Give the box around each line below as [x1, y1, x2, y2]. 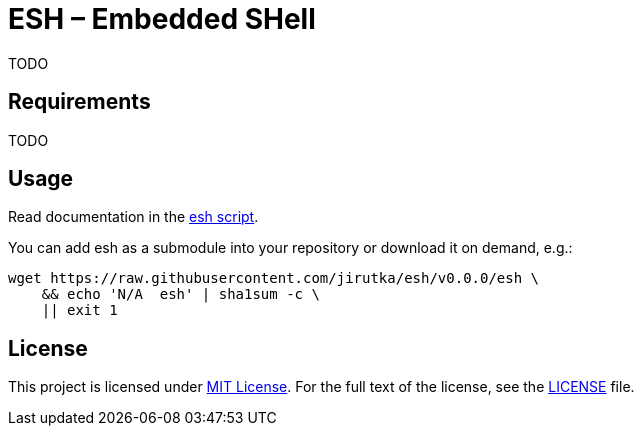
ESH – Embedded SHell [8, 2, 316, 36]
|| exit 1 [41, 302, 118, 319]
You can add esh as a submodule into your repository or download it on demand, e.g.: [8, 239, 573, 257]
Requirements [8, 89, 151, 115]
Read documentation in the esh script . [8, 208, 259, 226]
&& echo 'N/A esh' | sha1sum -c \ [41, 286, 320, 303]
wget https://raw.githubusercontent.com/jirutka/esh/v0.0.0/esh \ [8, 270, 540, 287]
